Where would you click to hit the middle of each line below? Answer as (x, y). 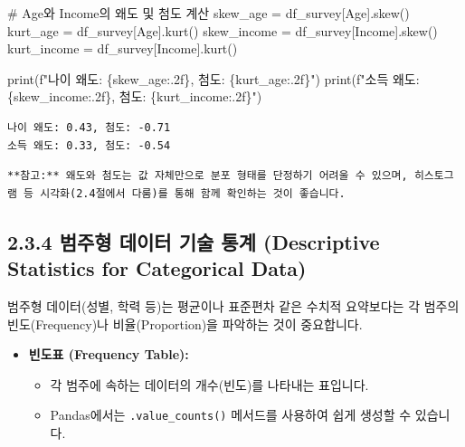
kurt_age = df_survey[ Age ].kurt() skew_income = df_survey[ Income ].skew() (223, 30)
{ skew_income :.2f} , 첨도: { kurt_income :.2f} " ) (135, 96)
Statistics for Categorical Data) (157, 268)
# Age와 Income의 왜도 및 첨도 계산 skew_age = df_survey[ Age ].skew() (209, 13)
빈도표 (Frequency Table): (109, 354)
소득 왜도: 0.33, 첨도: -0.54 (89, 145)
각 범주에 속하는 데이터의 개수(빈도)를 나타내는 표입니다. (209, 384)
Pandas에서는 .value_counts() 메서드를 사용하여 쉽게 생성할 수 (231, 415)
